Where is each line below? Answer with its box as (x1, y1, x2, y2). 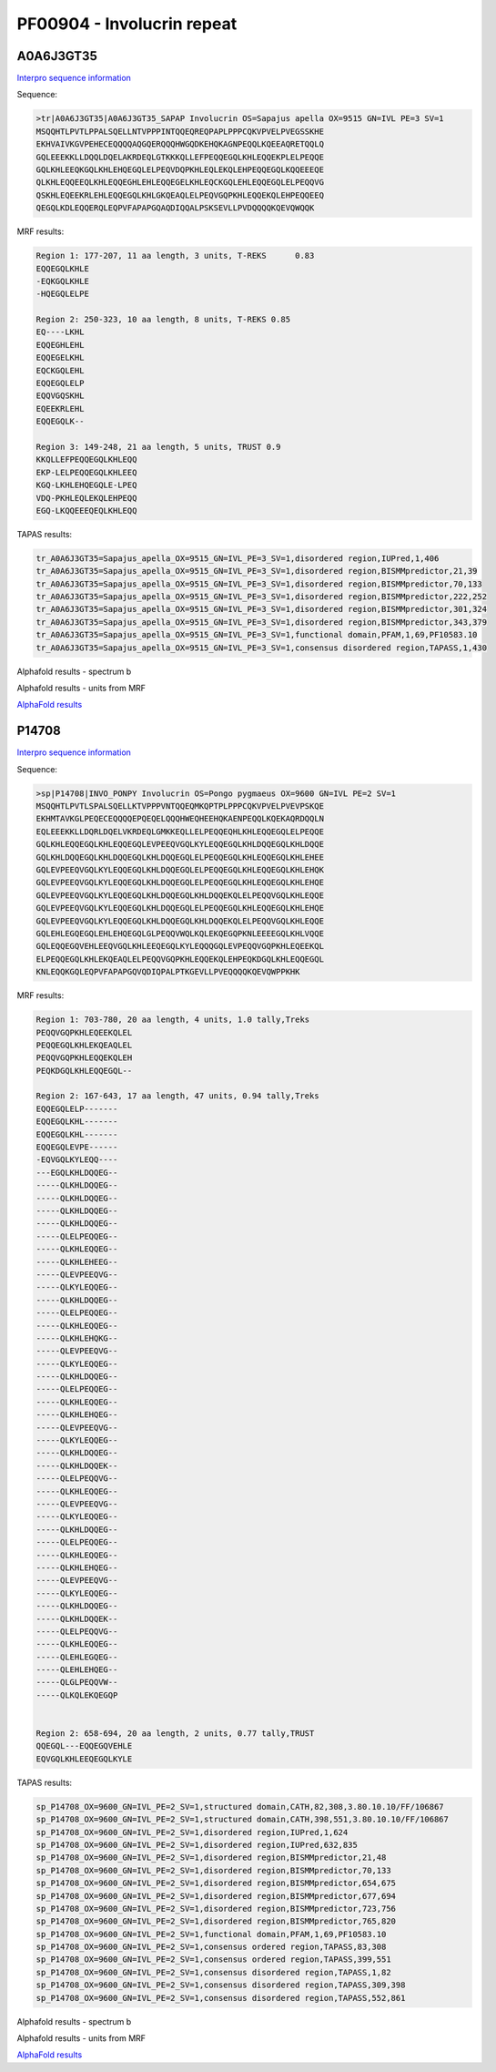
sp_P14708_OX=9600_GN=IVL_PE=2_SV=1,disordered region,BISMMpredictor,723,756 (35, 1904, 396, 1914)
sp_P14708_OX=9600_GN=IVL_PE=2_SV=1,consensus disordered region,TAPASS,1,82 (35, 1967, 391, 1977)
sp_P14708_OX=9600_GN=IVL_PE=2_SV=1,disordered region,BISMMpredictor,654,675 (35, 1878, 396, 1889)
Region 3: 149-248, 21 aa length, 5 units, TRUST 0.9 (35, 442, 281, 452)
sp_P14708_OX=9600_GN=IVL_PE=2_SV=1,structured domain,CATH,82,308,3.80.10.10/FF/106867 (35, 1802, 445, 1812)
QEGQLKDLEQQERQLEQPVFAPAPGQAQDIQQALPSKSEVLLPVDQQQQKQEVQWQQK (35, 203, 315, 213)
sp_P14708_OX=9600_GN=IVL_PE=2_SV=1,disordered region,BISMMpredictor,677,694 (35, 1891, 396, 1901)
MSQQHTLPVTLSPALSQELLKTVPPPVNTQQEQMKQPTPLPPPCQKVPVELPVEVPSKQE (35, 801, 325, 811)
